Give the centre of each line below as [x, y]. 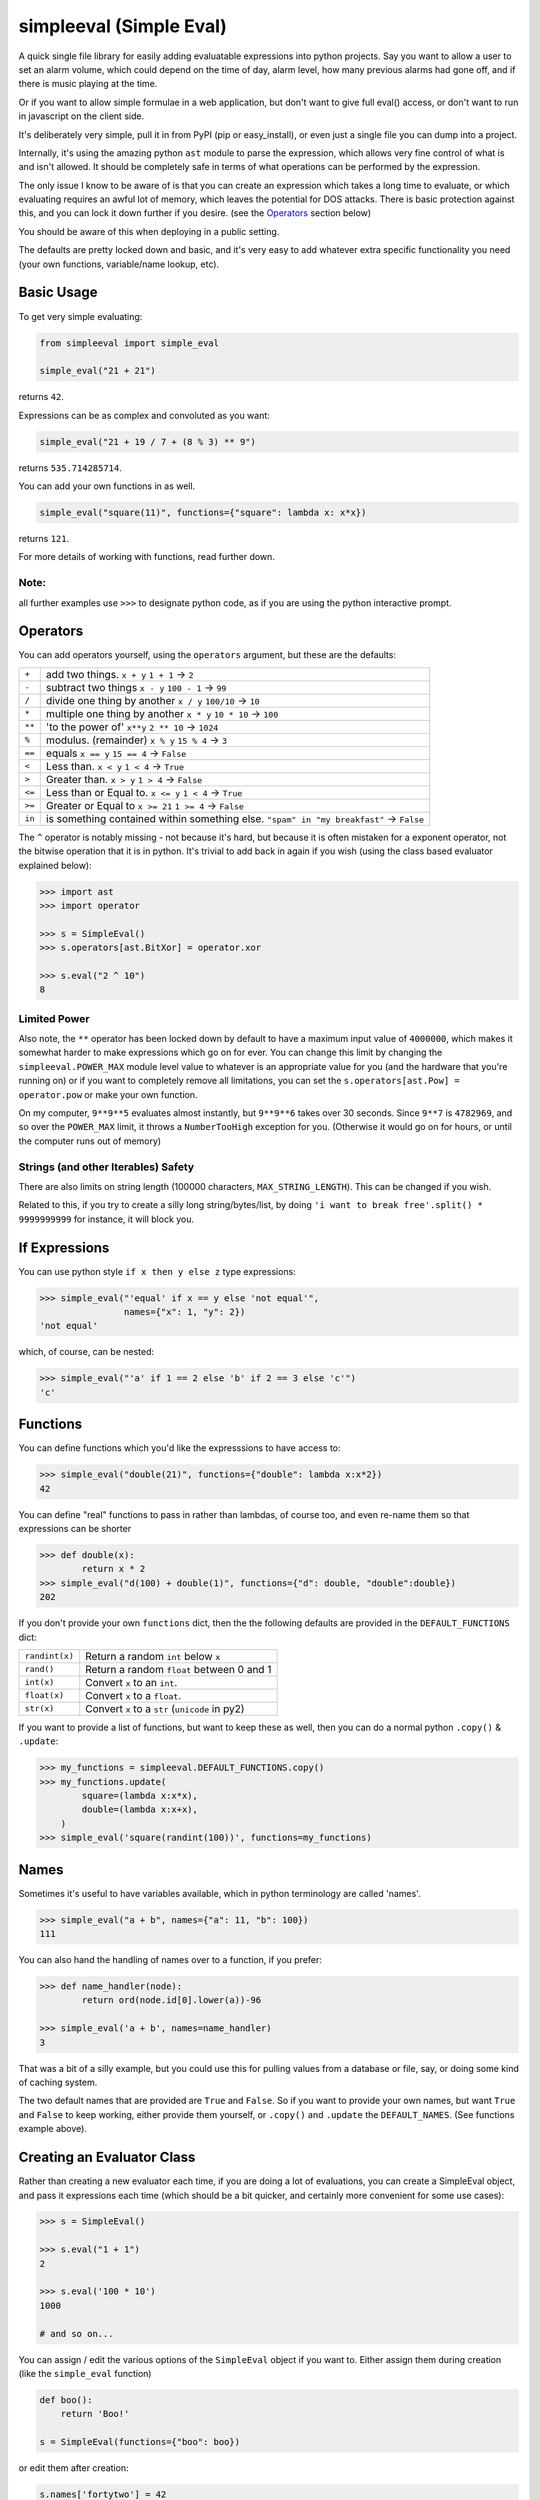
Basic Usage [58, 292]
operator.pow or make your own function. [108, 1094]
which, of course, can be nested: [86, 1352]
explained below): [55, 865]
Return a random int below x [153, 1656]
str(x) [39, 1708]
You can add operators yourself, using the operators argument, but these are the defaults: [207, 655]
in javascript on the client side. [81, 116]
